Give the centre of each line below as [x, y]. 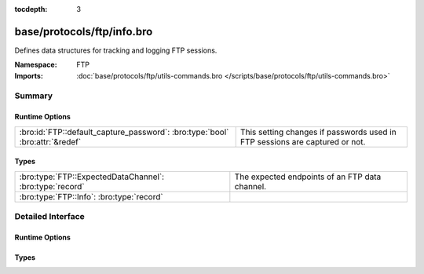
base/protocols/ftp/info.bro [84, 31]
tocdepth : [31, 9]
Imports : [29, 75]
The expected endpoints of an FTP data [308, 177]
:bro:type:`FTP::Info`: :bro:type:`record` [91, 196]
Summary [34, 96]
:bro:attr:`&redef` [50, 141]
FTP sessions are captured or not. [303, 141]
